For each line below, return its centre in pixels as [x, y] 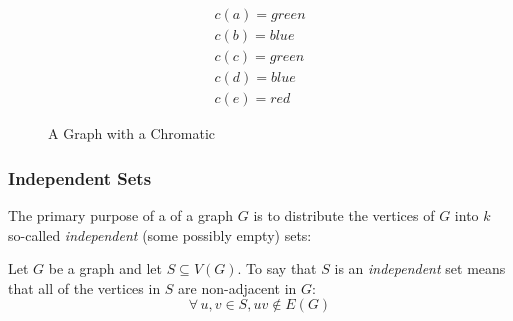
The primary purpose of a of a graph [121, 214]
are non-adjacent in [237, 287]
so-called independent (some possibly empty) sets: [160, 234]
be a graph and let [105, 268]
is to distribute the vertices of [344, 214]
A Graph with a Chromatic [132, 133]
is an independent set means [420, 268]
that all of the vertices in [84, 287]
